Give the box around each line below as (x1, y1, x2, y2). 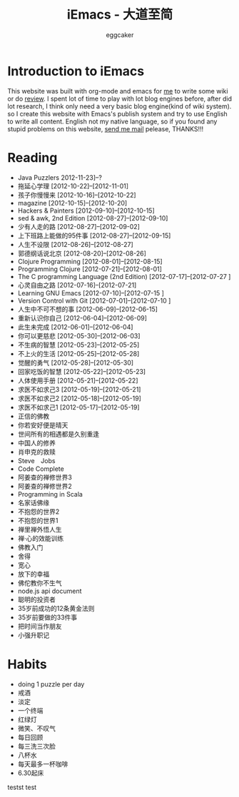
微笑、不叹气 (17, 724, 56, 732)
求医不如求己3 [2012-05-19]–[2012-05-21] (17, 385, 141, 393)
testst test (7, 783, 37, 791)
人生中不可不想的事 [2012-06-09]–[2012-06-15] (17, 305, 158, 313)
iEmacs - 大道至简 (66, 6, 173, 23)
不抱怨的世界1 (17, 516, 59, 524)
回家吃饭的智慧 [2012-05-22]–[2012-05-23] (17, 367, 146, 375)
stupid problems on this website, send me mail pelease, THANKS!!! (7, 124, 204, 133)
